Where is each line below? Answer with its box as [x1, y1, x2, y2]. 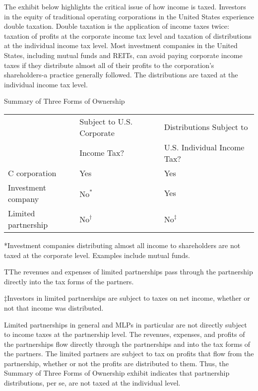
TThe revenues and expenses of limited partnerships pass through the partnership [4, 266, 253, 277]
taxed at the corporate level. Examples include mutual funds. [4, 250, 190, 260]
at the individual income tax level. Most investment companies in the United [4, 40, 238, 51]
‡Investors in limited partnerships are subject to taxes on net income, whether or [4, 293, 250, 303]
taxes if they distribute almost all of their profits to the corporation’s [4, 60, 214, 70]
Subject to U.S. [79, 115, 133, 127]
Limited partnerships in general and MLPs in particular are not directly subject [4, 319, 247, 329]
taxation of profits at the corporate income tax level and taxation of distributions [4, 30, 252, 41]
